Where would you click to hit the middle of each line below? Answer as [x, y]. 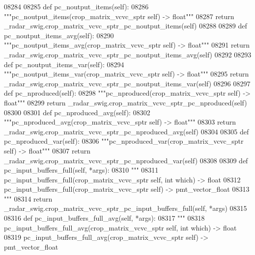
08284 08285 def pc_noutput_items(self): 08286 [76, 6]
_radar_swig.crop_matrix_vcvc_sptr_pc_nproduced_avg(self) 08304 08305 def [127, 131]
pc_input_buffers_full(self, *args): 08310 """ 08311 [81, 170]
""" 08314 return [28, 198]
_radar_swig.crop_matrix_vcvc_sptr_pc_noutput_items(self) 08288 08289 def [126, 26]
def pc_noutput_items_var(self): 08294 [64, 64]
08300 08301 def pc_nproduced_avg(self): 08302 [77, 112]
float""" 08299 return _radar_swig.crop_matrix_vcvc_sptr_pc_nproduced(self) [126, 102]
